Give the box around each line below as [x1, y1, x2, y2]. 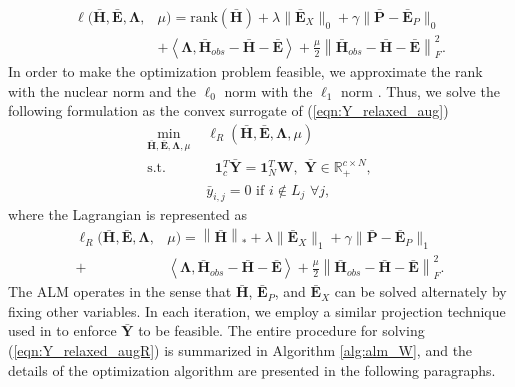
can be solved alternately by [334, 281, 507, 302]
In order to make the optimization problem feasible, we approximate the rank [8, 60, 483, 81]
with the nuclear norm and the [8, 80, 196, 101]
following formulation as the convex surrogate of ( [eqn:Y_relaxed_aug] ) [8, 100, 449, 121]
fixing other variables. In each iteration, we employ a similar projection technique [8, 300, 506, 321]
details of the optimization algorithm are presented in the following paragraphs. [8, 359, 496, 380]
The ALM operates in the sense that [8, 281, 232, 302]
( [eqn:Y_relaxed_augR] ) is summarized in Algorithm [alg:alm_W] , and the [8, 339, 473, 360]
